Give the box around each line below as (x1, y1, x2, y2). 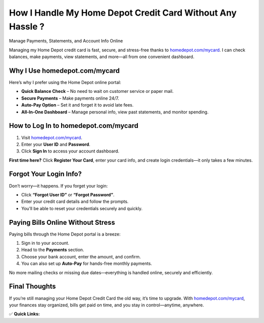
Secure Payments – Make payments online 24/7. (21, 95, 119, 101)
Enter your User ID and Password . (21, 141, 90, 147)
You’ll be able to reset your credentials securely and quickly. (21, 205, 143, 211)
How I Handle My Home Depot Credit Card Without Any (9, 7, 237, 18)
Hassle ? (9, 21, 45, 32)
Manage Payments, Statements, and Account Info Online (9, 38, 123, 44)
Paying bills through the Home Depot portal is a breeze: (9, 231, 121, 237)
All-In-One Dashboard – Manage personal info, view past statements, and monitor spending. (21, 109, 209, 115)
